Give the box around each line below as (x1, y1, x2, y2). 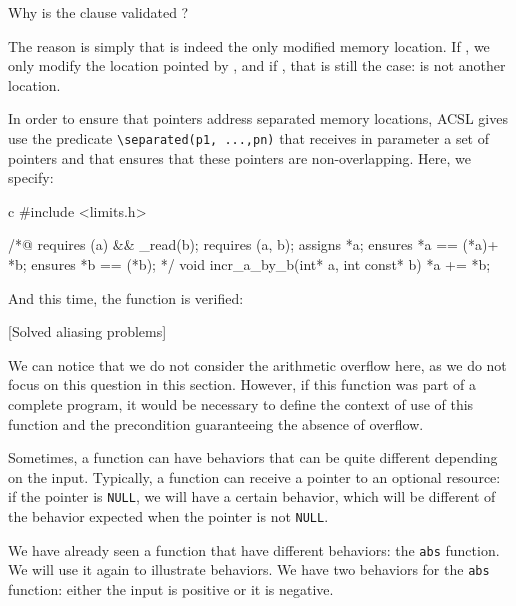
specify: (8, 167, 54, 188)
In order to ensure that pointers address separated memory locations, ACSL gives (8, 108, 508, 129)
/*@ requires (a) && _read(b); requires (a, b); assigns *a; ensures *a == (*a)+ (8, 234, 499, 255)
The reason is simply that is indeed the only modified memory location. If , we (8, 35, 490, 56)
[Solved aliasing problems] (8, 321, 167, 342)
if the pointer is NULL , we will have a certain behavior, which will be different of (8, 486, 496, 507)
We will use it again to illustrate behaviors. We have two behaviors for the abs (8, 559, 490, 580)
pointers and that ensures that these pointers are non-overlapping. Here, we (8, 147, 472, 168)
